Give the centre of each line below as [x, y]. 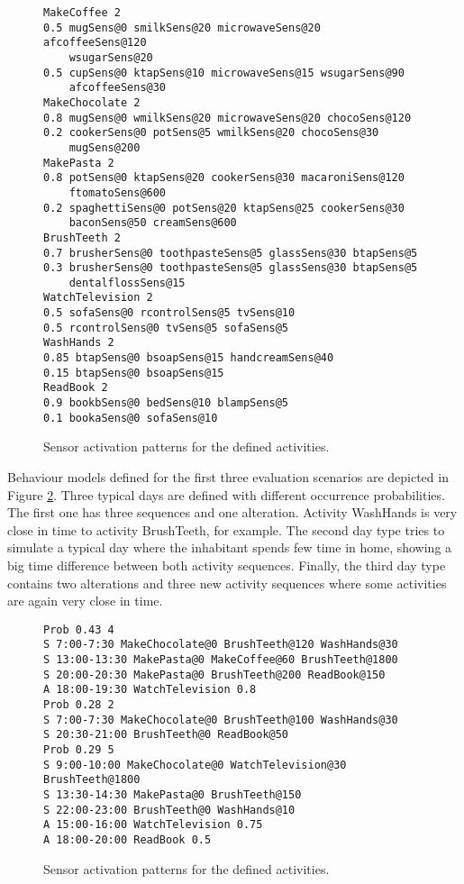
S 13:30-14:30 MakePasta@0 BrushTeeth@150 [173, 794]
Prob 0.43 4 [79, 629]
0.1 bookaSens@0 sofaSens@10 [131, 418]
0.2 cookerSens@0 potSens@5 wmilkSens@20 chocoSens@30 [211, 133]
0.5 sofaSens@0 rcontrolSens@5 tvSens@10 [169, 313]
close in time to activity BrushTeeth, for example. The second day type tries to [226, 529]
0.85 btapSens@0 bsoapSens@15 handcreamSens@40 [189, 358]
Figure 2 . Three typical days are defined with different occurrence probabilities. [226, 494]
